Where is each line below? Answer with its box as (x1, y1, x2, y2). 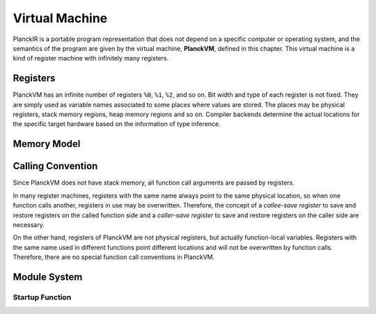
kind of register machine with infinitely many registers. (13, 54, 169, 63)
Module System (13, 271, 83, 283)
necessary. (13, 220, 45, 229)
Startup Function (13, 292, 72, 302)
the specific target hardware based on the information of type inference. (13, 120, 221, 128)
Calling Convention (13, 160, 98, 172)
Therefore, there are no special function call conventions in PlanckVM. (13, 253, 215, 261)
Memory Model (13, 138, 81, 150)
